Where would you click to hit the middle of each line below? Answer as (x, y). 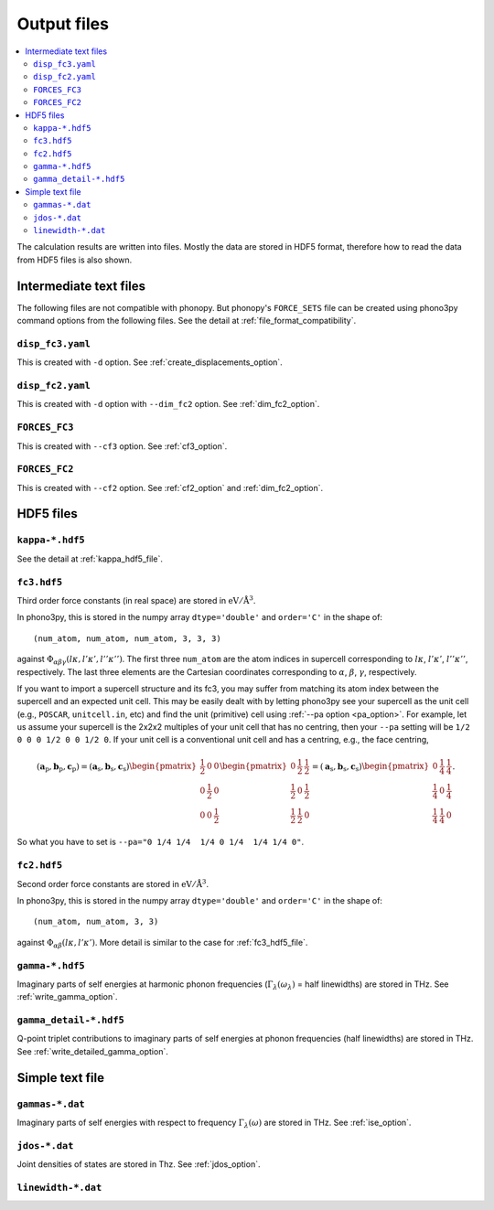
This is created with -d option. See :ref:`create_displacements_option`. (150, 362)
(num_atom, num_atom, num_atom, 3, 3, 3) (127, 638)
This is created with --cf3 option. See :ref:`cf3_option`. (122, 446)
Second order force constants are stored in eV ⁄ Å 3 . (113, 883)
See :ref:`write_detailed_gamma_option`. (92, 1051)
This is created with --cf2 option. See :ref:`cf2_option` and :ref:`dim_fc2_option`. (170, 487)
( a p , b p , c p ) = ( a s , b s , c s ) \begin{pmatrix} (117, 767)
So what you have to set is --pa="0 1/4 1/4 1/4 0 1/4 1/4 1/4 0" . (161, 842)
